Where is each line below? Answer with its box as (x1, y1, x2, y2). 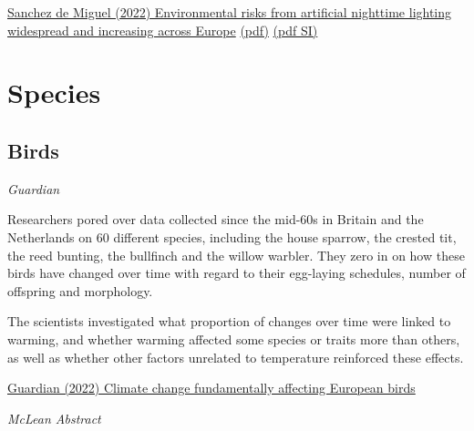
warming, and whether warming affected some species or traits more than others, (7, 329, 460, 348)
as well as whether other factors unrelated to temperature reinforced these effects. (7, 347, 464, 366)
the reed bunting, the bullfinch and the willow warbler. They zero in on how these (7, 245, 465, 264)
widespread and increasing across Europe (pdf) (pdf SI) (7, 20, 318, 39)
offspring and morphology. (7, 281, 153, 300)
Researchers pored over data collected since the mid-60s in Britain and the (7, 210, 424, 229)
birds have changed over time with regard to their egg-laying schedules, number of (7, 263, 466, 282)
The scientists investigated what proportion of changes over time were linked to (7, 312, 451, 331)
